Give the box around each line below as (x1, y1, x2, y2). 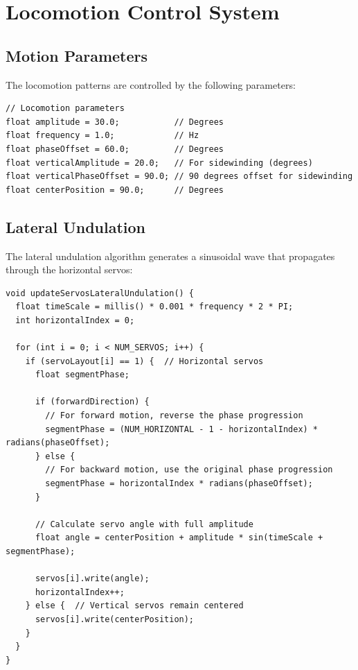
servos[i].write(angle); (35, 574, 150, 584)
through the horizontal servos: (6, 262, 133, 277)
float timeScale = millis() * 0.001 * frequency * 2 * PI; (15, 302, 294, 312)
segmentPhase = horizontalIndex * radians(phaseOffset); (45, 479, 313, 489)
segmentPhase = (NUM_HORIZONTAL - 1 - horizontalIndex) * (45, 424, 319, 434)
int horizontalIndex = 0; (15, 315, 135, 325)
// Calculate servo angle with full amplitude (35, 519, 253, 529)
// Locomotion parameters (6, 103, 125, 114)
